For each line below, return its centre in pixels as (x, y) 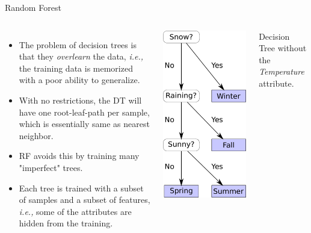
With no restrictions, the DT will (80, 100)
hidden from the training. (66, 223)
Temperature (282, 71)
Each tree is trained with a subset (81, 188)
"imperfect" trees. (51, 167)
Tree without (283, 48)
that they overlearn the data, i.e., (81, 56)
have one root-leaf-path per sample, (84, 112)
